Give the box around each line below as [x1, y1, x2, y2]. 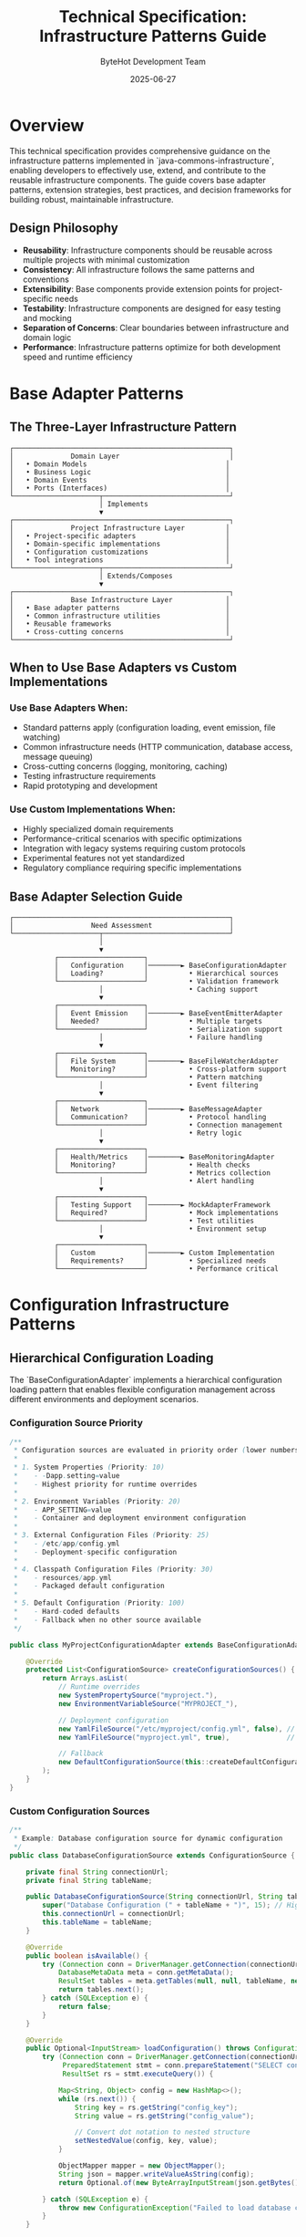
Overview [9, 115, 85, 136]
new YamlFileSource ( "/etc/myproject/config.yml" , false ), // [57, 1724, 296, 1733]
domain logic [22, 331, 72, 343]
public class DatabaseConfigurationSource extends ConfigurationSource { [9, 1850, 296, 1860]
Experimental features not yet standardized [22, 853, 185, 864]
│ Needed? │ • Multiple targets [54, 1017, 262, 1026]
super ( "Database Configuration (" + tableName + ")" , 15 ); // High [42, 1900, 303, 1910]
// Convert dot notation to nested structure [74, 2128, 250, 2137]
